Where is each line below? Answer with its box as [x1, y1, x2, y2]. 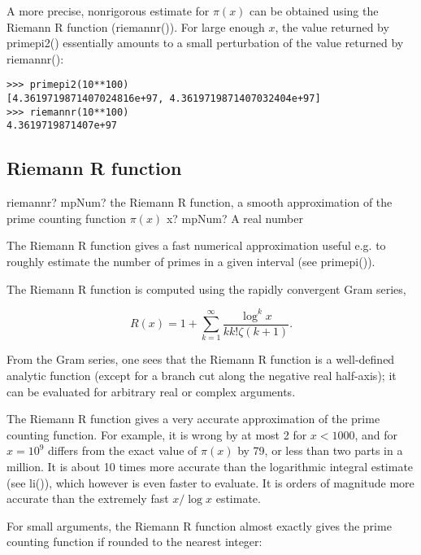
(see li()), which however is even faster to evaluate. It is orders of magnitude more [7, 474, 414, 491]
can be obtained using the [250, 2, 379, 19]
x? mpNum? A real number [166, 209, 303, 226]
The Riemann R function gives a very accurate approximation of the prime [7, 410, 380, 427]
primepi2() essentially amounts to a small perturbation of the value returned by [7, 34, 404, 51]
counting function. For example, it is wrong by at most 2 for [7, 426, 307, 443]
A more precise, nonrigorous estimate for [7, 2, 210, 19]
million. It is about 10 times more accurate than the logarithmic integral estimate [7, 458, 414, 475]
